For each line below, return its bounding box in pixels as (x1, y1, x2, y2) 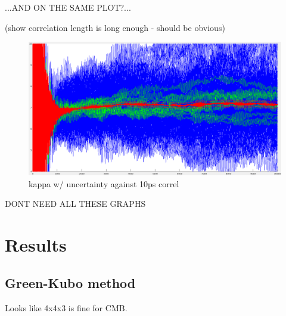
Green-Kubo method (5, 273, 136, 292)
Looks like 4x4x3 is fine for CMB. (5, 301, 128, 314)
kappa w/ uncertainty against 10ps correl (29, 177, 179, 190)
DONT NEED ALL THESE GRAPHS (5, 197, 146, 210)
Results (5, 233, 67, 257)
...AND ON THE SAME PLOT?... (5, 1, 131, 13)
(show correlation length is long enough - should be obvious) (5, 21, 225, 33)
